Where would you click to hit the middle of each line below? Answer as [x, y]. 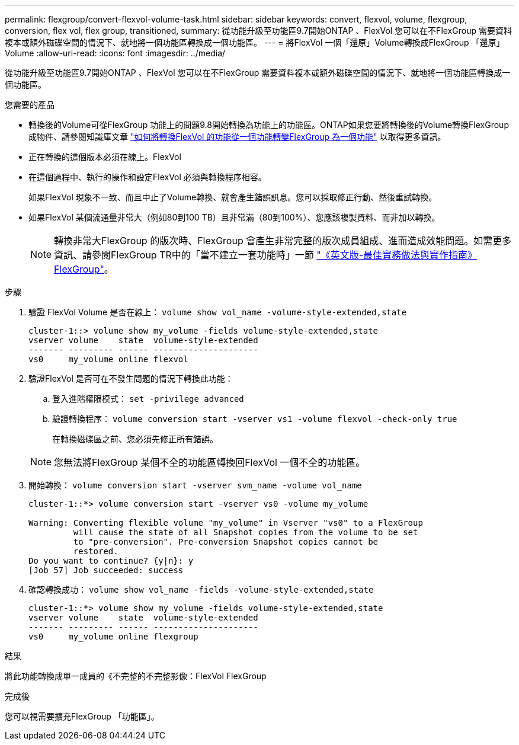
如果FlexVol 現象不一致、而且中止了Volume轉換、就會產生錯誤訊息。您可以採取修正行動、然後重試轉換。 [233, 197]
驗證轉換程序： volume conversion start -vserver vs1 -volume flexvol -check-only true [255, 419]
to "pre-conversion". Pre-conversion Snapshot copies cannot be [226, 542]
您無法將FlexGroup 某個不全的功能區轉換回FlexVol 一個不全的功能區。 [210, 462]
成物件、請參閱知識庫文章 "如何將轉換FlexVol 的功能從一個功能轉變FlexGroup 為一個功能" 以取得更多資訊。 [237, 137]
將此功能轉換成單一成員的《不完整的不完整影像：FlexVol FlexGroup [136, 676]
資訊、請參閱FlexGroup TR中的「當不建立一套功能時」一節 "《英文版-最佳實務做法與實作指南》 [266, 255]
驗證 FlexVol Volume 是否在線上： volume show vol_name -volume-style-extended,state [218, 312]
